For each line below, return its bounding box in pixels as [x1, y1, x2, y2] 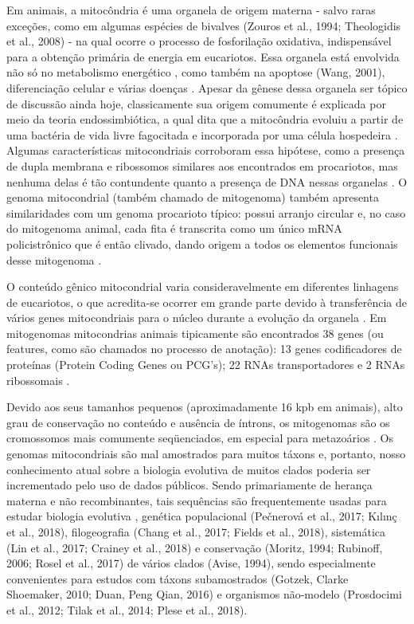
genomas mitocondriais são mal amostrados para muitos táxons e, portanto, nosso [6, 445, 406, 462]
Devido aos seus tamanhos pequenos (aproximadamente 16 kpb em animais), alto [6, 398, 403, 415]
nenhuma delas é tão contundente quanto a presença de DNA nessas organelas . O [6, 173, 408, 190]
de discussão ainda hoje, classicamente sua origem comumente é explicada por [6, 95, 386, 112]
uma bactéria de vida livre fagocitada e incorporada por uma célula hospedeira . [6, 126, 398, 143]
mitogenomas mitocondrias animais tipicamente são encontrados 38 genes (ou [6, 324, 384, 341]
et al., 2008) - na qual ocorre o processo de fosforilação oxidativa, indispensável [6, 33, 392, 49]
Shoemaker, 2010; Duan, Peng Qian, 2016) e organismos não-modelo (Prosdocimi [6, 586, 402, 602]
